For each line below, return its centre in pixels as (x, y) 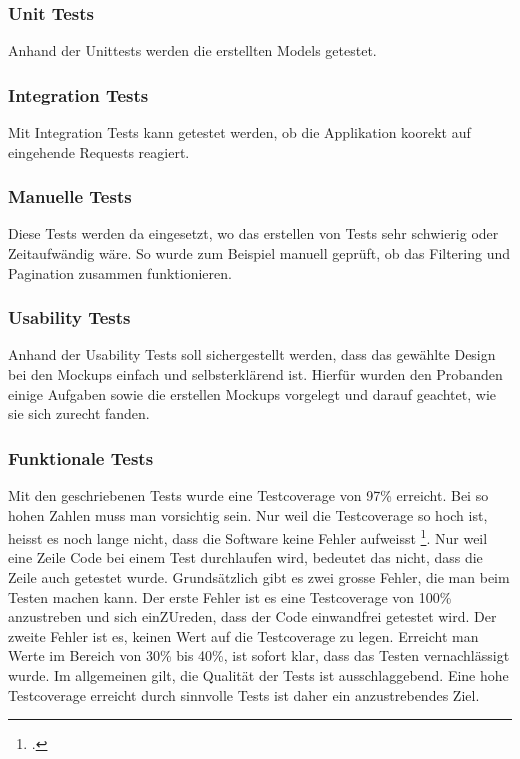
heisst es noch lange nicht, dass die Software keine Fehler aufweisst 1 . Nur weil (248, 536)
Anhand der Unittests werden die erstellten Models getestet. (192, 50)
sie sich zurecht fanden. (79, 413)
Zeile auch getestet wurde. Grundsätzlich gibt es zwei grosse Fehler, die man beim (259, 577)
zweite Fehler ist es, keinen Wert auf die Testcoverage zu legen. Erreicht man (243, 635)
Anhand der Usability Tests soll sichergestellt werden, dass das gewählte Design (252, 354)
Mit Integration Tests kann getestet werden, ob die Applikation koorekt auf (239, 132)
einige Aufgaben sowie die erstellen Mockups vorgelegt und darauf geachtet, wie (252, 393)
